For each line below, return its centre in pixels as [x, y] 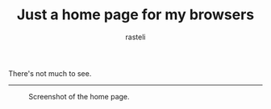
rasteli [135, 37]
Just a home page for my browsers [135, 15]
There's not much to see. [50, 73]
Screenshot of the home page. [79, 96]
